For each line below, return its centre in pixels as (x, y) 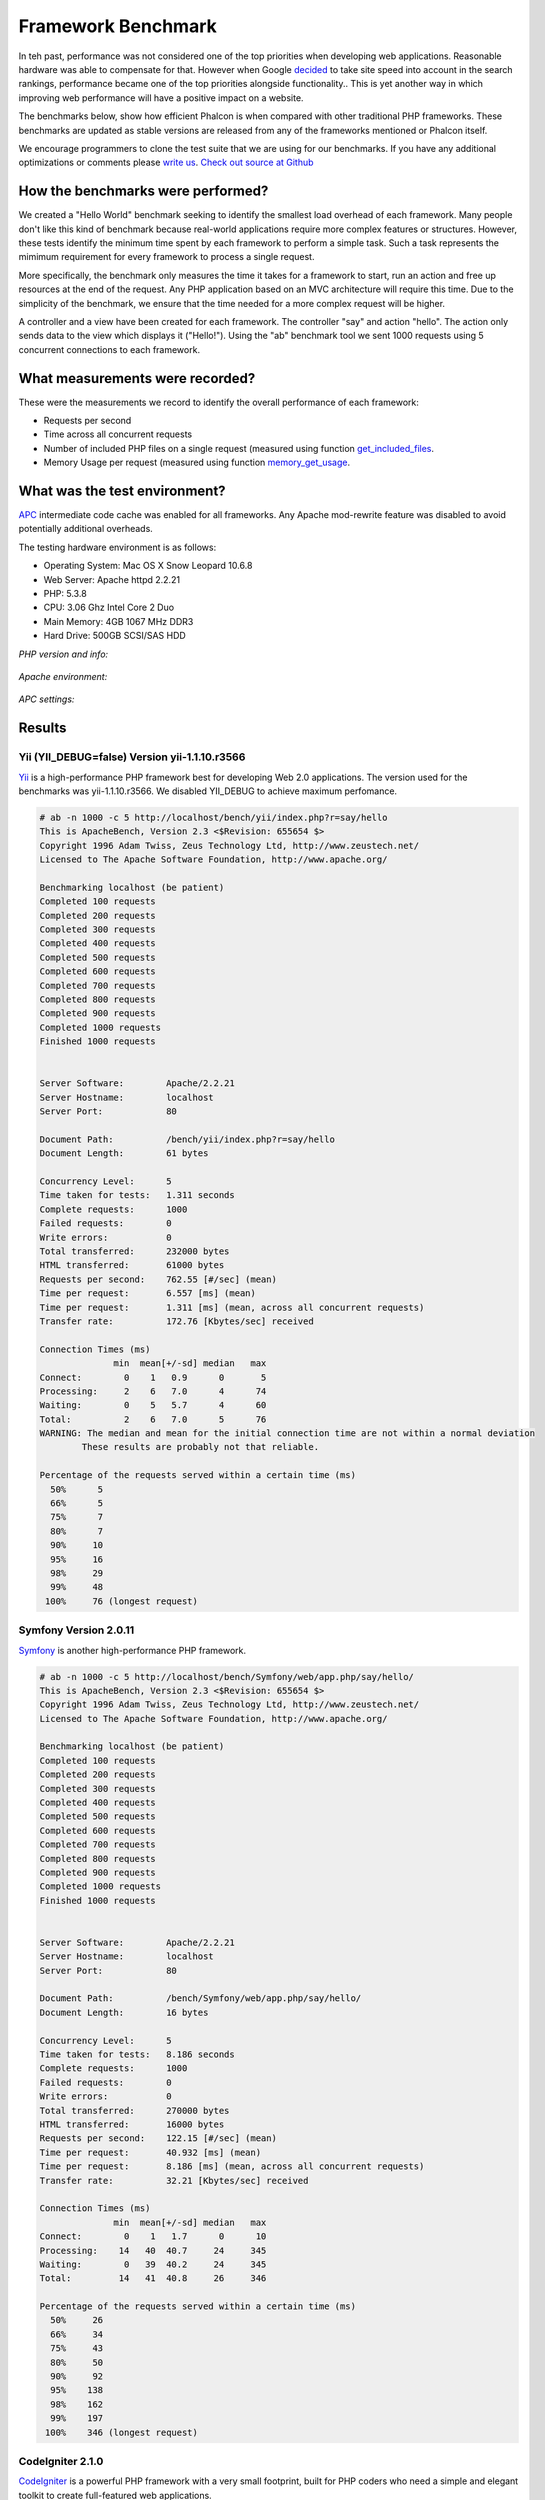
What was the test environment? (122, 490)
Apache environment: (63, 676)
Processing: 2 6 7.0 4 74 (153, 1391)
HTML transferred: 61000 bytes (132, 1265)
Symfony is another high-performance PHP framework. (132, 1650)
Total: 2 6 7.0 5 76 (153, 1419)
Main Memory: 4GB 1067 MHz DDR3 (118, 621)
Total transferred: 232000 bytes (134, 1251)
